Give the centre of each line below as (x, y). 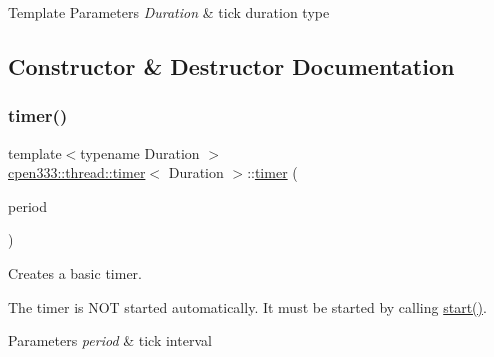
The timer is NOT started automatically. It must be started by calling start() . (247, 306)
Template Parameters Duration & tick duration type (169, 12)
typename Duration (140, 152)
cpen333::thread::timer (77, 172)
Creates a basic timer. (75, 272)
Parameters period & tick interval (110, 340)
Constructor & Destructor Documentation (231, 65)
